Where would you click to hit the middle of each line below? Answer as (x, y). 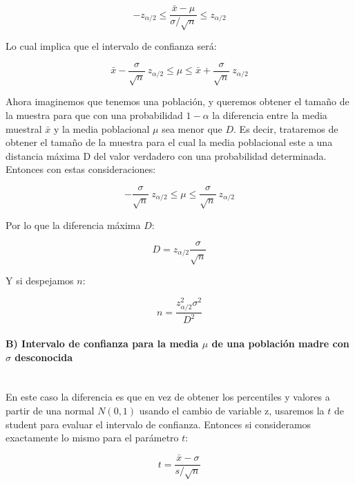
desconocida (44, 357)
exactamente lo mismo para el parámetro (92, 438)
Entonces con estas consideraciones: (81, 169)
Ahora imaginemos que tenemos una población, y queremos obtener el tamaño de (177, 101)
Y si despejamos (40, 281)
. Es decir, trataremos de (286, 128)
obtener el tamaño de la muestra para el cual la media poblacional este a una (169, 142)
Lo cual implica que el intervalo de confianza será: (111, 46)
